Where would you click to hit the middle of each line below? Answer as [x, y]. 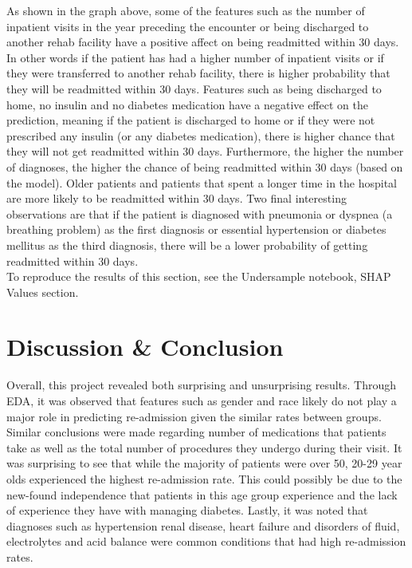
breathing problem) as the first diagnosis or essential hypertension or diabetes [196, 229]
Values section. [43, 292]
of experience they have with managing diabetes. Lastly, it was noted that [187, 510]
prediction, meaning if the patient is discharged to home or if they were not [191, 120]
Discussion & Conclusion [145, 347]
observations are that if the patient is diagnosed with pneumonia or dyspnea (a [200, 213]
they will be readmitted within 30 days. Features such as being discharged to [194, 88]
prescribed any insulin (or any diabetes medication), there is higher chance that [201, 135]
